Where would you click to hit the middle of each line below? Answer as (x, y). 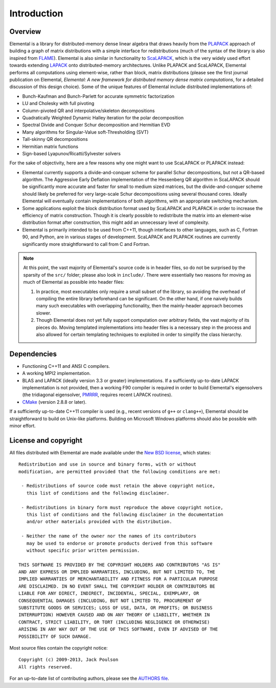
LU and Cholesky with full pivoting (58, 103)
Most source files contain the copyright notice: (59, 648)
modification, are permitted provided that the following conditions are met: (120, 472)
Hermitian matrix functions (50, 147)
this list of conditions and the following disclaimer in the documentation (125, 514)
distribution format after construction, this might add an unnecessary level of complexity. (116, 222)
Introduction (36, 13)
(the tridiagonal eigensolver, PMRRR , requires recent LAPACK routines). (97, 395)
